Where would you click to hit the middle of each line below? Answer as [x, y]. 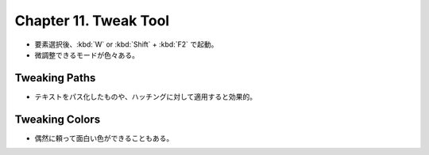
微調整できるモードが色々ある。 [87, 55]
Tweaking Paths [55, 78]
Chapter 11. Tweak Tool [92, 21]
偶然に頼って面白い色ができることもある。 [104, 138]
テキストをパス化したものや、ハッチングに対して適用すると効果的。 [146, 96]
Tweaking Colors [58, 119]
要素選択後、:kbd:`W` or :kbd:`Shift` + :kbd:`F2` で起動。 [126, 44]
